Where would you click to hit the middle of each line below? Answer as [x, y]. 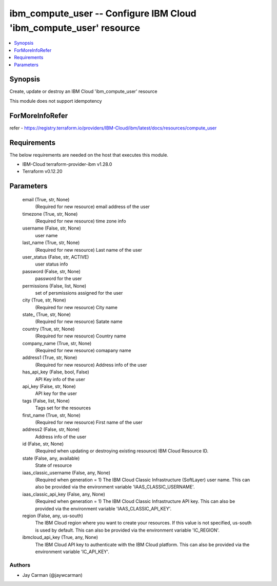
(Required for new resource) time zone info [81, 221]
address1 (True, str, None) [50, 357]
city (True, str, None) [44, 300]
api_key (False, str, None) [49, 386]
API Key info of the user [60, 379]
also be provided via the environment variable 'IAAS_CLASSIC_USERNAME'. [115, 487]
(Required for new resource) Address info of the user [91, 365]
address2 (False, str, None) [51, 429]
